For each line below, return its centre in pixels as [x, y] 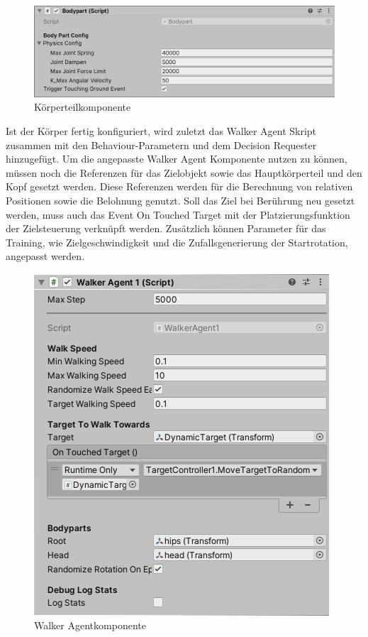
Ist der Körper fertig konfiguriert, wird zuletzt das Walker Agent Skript [161, 130]
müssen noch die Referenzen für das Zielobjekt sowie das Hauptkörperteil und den [184, 172]
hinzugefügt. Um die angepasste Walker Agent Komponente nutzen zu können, [177, 159]
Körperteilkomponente [83, 107]
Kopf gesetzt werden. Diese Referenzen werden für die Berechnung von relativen [179, 186]
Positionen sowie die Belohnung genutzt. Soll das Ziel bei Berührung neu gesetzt [180, 200]
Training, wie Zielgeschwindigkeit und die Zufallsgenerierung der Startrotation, [177, 242]
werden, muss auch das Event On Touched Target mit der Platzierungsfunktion [178, 214]
